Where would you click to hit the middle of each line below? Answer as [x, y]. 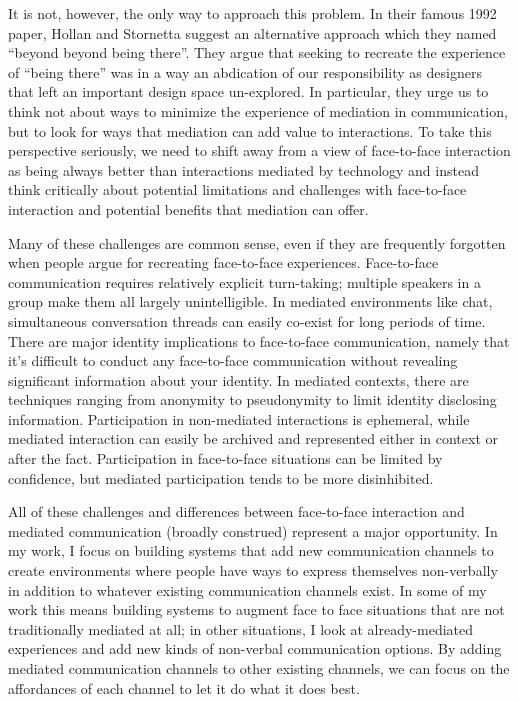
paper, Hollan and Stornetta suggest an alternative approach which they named [252, 32]
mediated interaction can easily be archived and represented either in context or [253, 438]
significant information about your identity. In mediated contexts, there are [238, 379]
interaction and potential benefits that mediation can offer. [188, 208]
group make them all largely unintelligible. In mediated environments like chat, [250, 301]
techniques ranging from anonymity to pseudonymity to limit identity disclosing [252, 399]
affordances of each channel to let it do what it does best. [184, 687]
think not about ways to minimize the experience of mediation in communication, [258, 110]
